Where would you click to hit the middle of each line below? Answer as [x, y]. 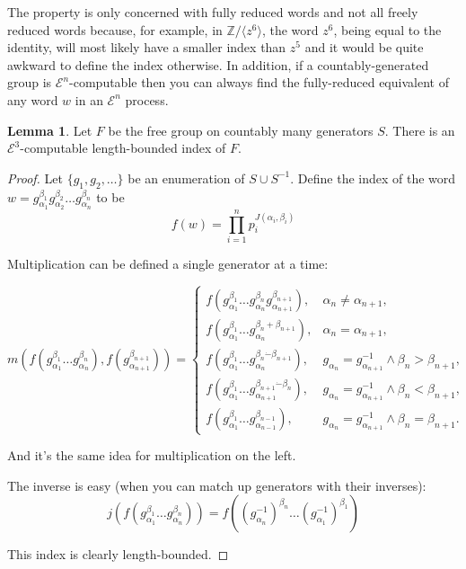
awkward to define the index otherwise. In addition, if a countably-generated [218, 64]
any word [33, 99]
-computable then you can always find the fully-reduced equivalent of [259, 82]
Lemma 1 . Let [50, 130]
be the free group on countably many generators [241, 130]
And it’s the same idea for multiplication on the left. [152, 455]
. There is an [420, 130]
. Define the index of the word [373, 178]
